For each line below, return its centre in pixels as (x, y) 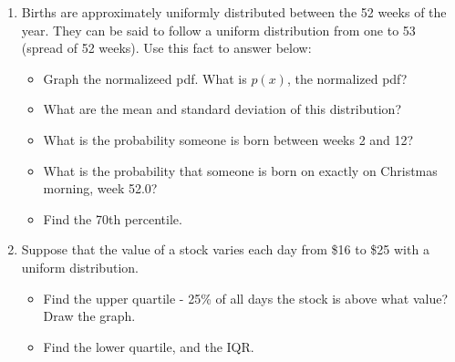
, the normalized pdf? (347, 78)
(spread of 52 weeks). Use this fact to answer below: (166, 48)
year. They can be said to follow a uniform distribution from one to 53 (218, 30)
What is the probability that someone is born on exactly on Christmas (240, 170)
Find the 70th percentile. (113, 218)
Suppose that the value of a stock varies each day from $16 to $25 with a (225, 249)
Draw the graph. (89, 316)
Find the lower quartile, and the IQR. (149, 346)
